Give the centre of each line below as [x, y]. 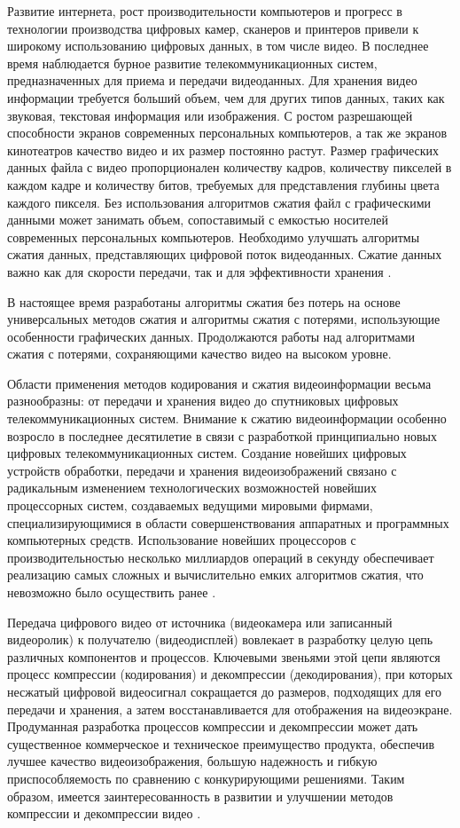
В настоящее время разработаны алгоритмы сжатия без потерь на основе [204, 301]
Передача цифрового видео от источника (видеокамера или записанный [200, 622]
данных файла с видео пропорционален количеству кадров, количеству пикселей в [230, 167]
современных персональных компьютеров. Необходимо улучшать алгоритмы [214, 237]
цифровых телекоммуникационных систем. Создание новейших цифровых [207, 453]
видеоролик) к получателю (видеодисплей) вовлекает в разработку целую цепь [220, 639]
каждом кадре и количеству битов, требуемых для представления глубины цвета [223, 184]
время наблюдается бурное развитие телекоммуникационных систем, [192, 63]
